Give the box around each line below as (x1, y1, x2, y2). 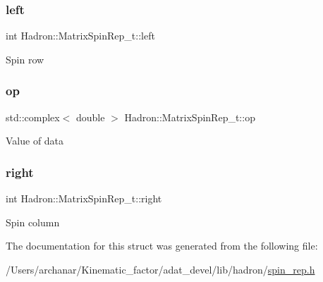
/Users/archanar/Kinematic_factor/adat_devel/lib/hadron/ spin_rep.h (6, 262, 315, 276)
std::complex (6, 109, 60, 124)
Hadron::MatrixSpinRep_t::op (124, 109, 255, 124)
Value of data (6, 133, 64, 148)
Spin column (6, 214, 60, 229)
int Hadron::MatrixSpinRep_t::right (6, 191, 162, 206)
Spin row (6, 51, 44, 66)
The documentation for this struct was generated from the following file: (6, 238, 318, 253)
